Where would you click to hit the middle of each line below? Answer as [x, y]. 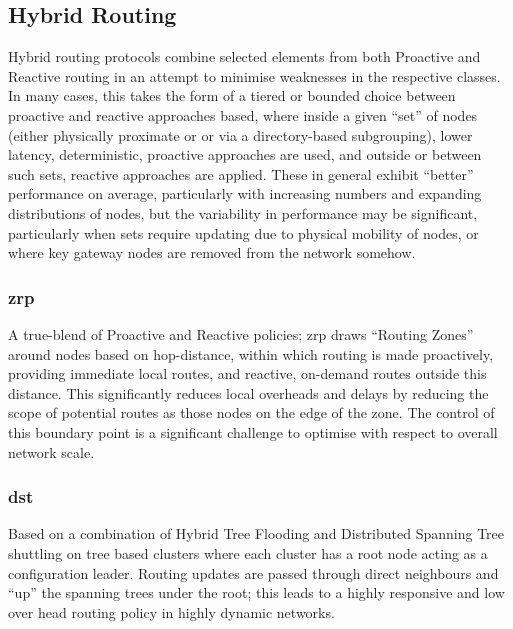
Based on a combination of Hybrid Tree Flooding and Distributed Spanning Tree [256, 533]
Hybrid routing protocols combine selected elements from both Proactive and [244, 56]
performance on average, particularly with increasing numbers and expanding [245, 193]
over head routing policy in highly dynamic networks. [171, 611]
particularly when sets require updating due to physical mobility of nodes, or [243, 232]
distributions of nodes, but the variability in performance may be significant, [243, 212]
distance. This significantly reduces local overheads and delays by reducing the [248, 392]
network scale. [51, 451]
